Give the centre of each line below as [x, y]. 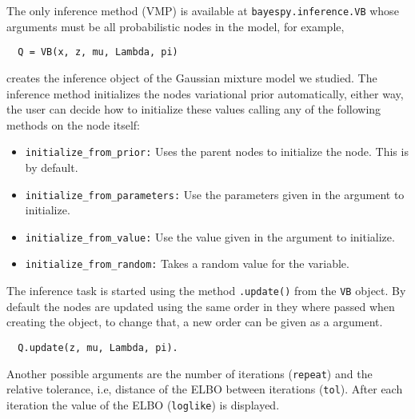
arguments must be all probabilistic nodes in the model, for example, [176, 26]
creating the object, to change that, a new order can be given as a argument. [195, 322]
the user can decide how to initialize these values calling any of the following [194, 109]
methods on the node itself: [73, 124]
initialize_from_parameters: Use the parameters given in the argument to [215, 194]
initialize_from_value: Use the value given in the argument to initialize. [210, 236]
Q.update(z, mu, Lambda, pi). [98, 347]
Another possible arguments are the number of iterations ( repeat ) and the [190, 373]
